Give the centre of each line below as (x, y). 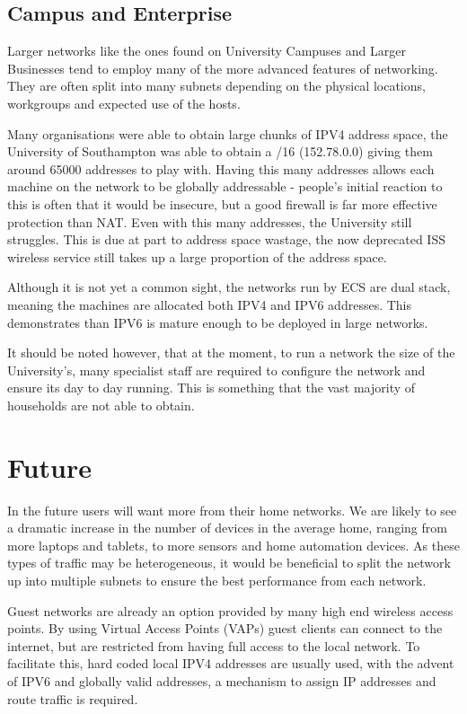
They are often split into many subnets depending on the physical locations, (216, 86)
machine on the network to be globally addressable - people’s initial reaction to (225, 186)
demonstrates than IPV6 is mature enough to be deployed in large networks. (218, 322)
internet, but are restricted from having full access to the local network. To (214, 645)
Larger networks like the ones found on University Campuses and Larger (207, 51)
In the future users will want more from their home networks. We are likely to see (232, 510)
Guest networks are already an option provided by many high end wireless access (230, 610)
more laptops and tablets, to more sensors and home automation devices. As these (233, 545)
